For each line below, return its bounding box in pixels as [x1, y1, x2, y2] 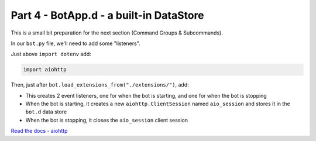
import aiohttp [23, 66, 67, 73]
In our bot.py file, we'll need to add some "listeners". [11, 40, 140, 47]
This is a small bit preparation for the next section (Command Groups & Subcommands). [11, 29, 224, 36]
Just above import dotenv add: [11, 50, 91, 58]
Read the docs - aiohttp [11, 128, 68, 135]
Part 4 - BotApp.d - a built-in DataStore [11, 9, 204, 22]
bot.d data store [25, 108, 67, 115]
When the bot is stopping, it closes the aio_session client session [25, 116, 188, 123]
